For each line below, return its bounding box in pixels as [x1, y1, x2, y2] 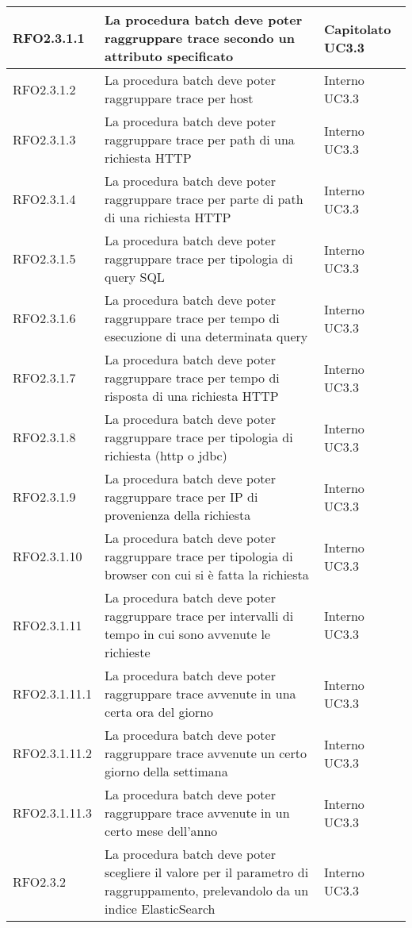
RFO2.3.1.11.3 [13, 803, 93, 822]
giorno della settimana [105, 762, 228, 780]
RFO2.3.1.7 [13, 368, 76, 387]
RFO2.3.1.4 [13, 190, 76, 208]
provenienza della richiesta [105, 506, 251, 524]
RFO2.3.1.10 [13, 547, 82, 565]
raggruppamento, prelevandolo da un [105, 881, 309, 899]
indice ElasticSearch [105, 899, 216, 918]
